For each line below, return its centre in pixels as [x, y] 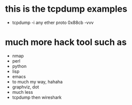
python [19, 66]
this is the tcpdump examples [66, 9]
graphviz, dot [25, 87]
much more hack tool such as [66, 42]
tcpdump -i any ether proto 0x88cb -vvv [53, 22]
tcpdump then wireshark [37, 97]
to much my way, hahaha [37, 82]
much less [22, 92]
